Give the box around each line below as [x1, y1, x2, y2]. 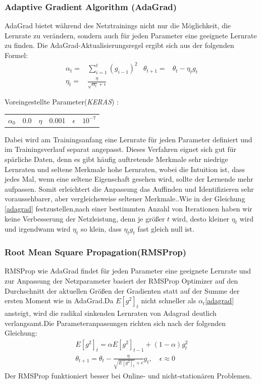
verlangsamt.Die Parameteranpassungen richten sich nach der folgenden [5, 317, 226, 328]
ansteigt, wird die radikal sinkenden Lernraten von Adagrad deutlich [5, 308, 217, 318]
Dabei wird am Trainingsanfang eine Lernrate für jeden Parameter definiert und [5, 134, 252, 144]
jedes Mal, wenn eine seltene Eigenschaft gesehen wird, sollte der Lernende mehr [5, 174, 253, 184]
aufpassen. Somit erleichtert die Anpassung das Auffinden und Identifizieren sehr [5, 183, 254, 194]
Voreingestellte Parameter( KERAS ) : [5, 96, 119, 107]
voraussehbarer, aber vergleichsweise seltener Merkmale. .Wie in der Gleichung [5, 193, 245, 204]
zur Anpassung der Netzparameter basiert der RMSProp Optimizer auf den [5, 276, 238, 286]
